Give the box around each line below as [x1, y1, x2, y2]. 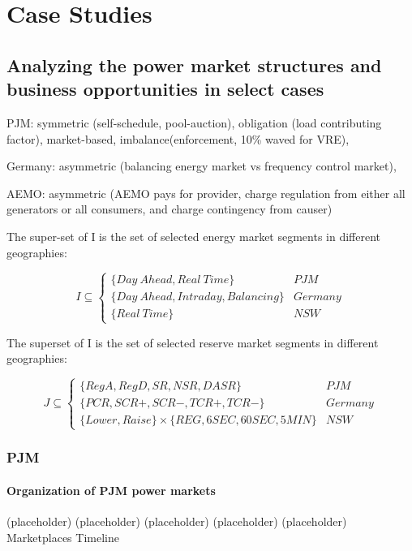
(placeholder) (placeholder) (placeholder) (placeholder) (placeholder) [6, 513, 347, 530]
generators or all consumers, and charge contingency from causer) [6, 200, 333, 217]
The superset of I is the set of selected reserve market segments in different [6, 334, 379, 351]
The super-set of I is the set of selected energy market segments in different [6, 227, 381, 244]
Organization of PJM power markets [6, 481, 216, 498]
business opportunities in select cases [6, 76, 324, 101]
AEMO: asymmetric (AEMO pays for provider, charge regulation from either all [6, 184, 406, 201]
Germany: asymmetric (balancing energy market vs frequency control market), [6, 157, 397, 174]
